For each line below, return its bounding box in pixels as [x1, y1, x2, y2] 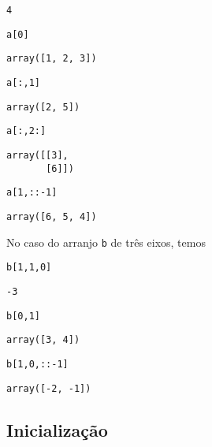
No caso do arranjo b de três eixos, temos [6, 233, 206, 250]
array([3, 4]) [6, 334, 80, 346]
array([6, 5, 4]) [6, 210, 97, 222]
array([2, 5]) [6, 101, 80, 113]
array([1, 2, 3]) [6, 53, 97, 65]
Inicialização [6, 417, 108, 441]
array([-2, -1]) [6, 382, 91, 394]
